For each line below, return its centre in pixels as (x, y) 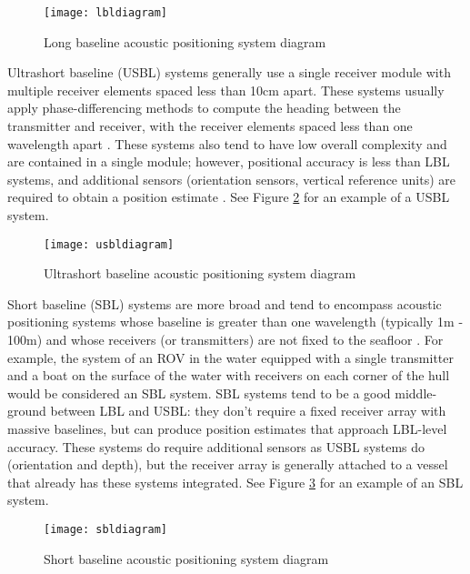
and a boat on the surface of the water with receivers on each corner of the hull (229, 375)
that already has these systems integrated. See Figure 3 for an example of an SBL (235, 482)
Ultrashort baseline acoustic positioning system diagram (200, 273)
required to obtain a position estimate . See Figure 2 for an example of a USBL (229, 197)
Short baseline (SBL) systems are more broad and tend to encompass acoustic (225, 303)
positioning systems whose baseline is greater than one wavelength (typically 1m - (235, 322)
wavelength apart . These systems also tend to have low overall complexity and (227, 143)
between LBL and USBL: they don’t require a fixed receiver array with (248, 411)
